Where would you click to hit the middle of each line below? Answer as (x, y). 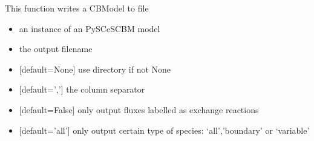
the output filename (56, 49)
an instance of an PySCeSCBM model (90, 28)
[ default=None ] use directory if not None (95, 69)
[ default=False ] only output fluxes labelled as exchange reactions (139, 109)
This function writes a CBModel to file (77, 8)
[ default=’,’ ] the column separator (82, 89)
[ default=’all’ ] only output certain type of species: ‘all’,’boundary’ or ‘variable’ (164, 130)
